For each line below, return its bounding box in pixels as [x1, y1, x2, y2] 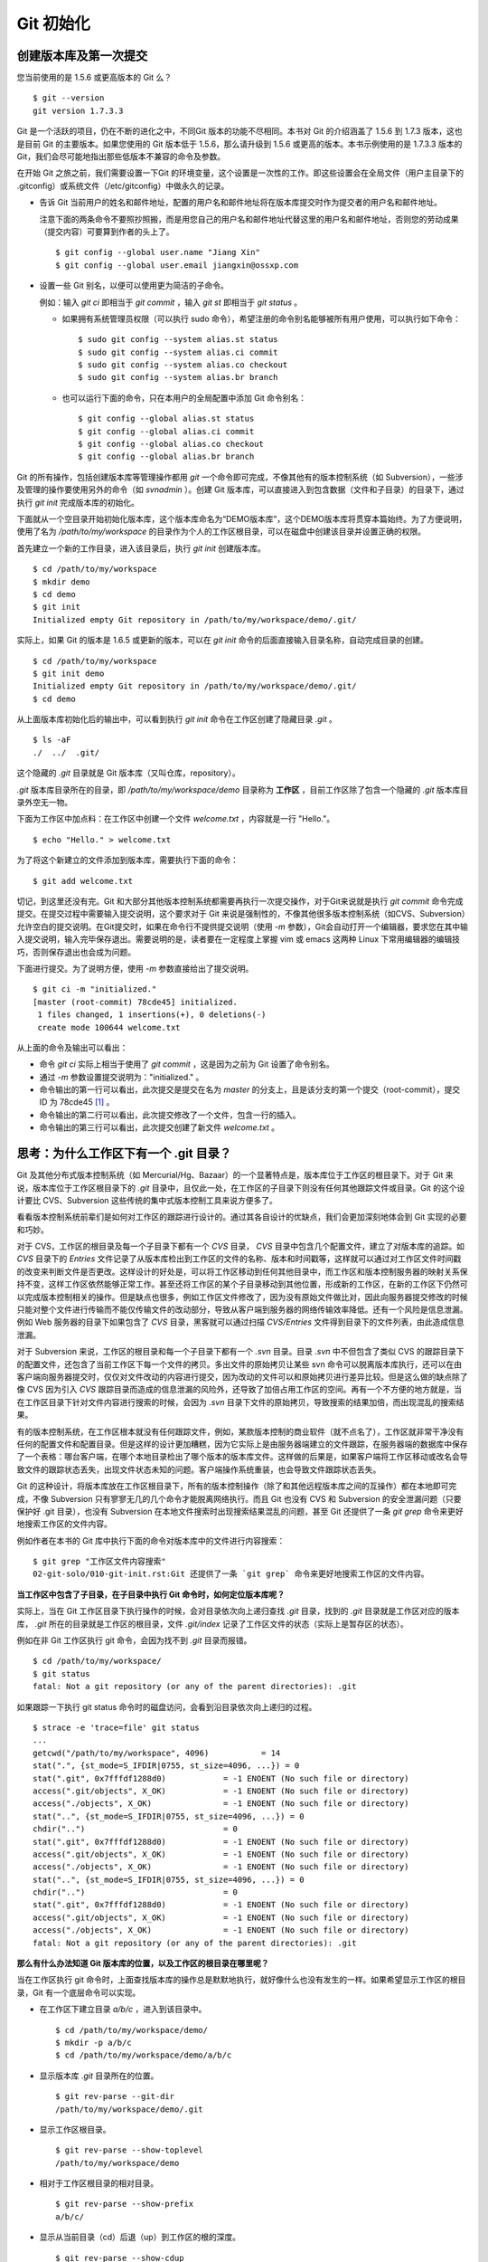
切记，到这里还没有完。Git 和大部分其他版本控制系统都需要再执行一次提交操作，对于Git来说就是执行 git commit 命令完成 [16, 896, 465, 907]
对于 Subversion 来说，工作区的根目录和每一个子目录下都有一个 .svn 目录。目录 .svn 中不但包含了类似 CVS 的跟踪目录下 [16, 1346, 465, 1357]
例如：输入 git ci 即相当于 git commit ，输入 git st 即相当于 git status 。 [39, 297, 303, 308]
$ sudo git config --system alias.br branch [78, 372, 279, 383]
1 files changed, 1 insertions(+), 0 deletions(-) [37, 1010, 267, 1020]
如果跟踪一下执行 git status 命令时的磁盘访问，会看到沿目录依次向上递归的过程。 [16, 1701, 317, 1712]
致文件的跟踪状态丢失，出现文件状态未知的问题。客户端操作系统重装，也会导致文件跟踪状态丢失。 [16, 1464, 381, 1475]
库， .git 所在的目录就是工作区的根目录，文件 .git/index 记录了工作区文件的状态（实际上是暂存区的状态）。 [16, 1618, 408, 1629]
